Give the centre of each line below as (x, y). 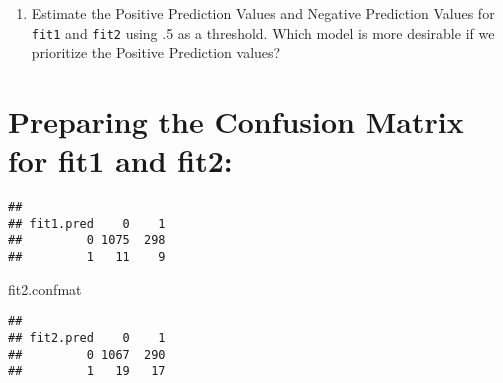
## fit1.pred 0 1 (87, 223)
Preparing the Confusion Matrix (236, 121)
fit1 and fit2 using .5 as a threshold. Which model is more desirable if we (263, 32)
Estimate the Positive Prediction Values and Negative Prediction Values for (263, 13)
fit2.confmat (45, 288)
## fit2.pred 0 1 (87, 338)
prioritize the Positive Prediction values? (156, 52)
